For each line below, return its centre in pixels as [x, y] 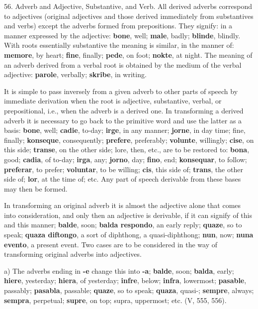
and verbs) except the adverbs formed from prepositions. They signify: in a [118, 26]
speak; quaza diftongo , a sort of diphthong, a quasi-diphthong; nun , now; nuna [129, 235]
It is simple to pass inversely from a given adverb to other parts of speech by [121, 91]
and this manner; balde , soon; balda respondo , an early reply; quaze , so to [123, 225]
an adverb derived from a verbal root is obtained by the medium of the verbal [123, 64]
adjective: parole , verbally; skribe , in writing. [75, 74]
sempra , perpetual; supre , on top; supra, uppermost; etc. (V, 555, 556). [115, 300]
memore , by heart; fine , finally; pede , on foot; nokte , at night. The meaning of [128, 54]
